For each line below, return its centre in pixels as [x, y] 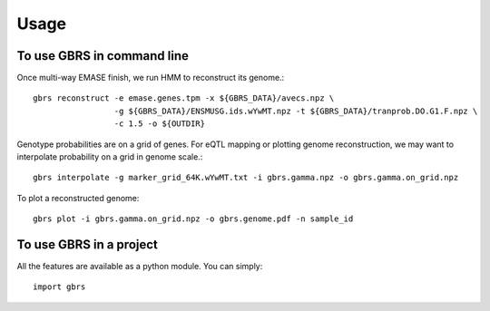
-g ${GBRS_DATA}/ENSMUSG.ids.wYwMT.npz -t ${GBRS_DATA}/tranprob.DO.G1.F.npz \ [296, 111]
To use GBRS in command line [103, 56]
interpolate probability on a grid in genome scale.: [110, 157]
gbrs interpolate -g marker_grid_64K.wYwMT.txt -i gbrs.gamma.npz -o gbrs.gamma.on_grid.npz [246, 178]
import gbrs [59, 287]
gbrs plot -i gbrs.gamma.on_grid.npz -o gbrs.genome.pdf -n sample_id [193, 219]
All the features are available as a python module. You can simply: [140, 267]
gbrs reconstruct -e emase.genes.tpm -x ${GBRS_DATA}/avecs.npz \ [184, 98]
